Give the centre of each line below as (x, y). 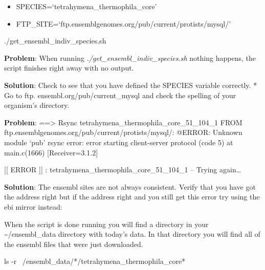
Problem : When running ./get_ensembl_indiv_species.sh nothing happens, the (130, 58)
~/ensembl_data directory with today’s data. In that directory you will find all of (132, 234)
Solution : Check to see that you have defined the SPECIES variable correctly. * (131, 85)
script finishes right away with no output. (69, 68)
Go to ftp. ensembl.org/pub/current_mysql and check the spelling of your (120, 95)
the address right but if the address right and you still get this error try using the (132, 197)
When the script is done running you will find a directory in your (106, 224)
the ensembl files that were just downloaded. (74, 244)
